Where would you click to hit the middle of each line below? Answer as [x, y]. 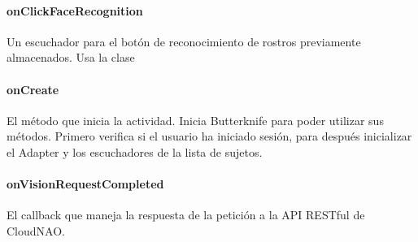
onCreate [33, 89]
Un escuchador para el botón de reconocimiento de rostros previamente [184, 41]
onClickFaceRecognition [75, 10]
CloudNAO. [36, 230]
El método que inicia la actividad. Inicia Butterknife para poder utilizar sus [195, 120]
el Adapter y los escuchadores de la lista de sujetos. [135, 151]
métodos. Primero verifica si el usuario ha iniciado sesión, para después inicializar [209, 136]
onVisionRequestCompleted [85, 184]
